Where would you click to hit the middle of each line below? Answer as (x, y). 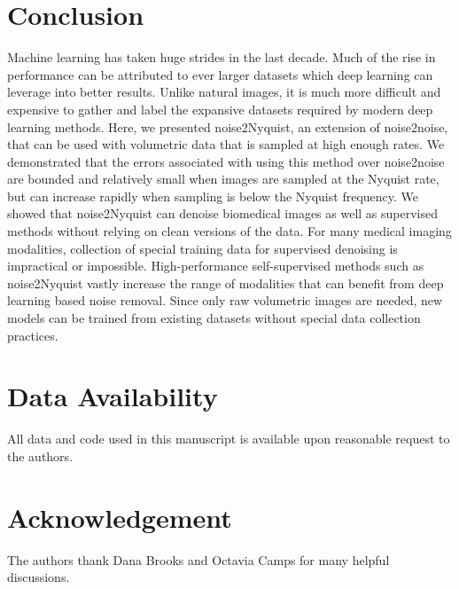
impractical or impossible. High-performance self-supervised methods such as (216, 266)
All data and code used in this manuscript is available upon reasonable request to (229, 439)
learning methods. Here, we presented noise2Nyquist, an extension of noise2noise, (228, 126)
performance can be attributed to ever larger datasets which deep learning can (220, 74)
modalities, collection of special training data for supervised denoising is (202, 248)
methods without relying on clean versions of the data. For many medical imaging (229, 231)
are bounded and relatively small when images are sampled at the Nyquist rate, (223, 179)
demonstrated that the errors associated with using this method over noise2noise (226, 161)
